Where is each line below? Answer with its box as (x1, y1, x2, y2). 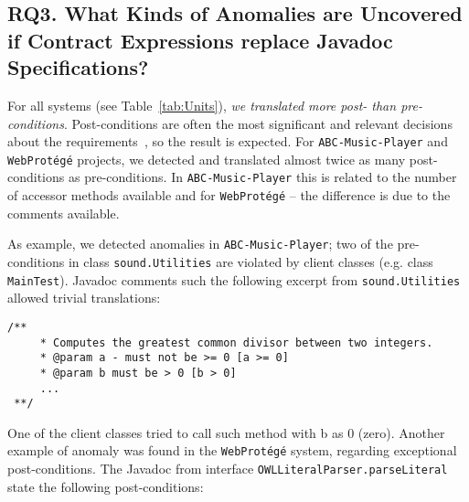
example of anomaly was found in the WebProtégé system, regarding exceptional (7, 441, 457, 460)
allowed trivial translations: (7, 288, 161, 307)
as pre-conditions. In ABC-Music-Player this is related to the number (68, 167, 457, 187)
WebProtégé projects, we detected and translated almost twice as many (7, 149, 406, 168)
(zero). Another (357, 422, 445, 442)
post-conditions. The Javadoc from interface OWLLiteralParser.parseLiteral (7, 459, 448, 478)
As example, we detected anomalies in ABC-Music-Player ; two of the (7, 234, 393, 253)
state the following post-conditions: (7, 476, 204, 496)
